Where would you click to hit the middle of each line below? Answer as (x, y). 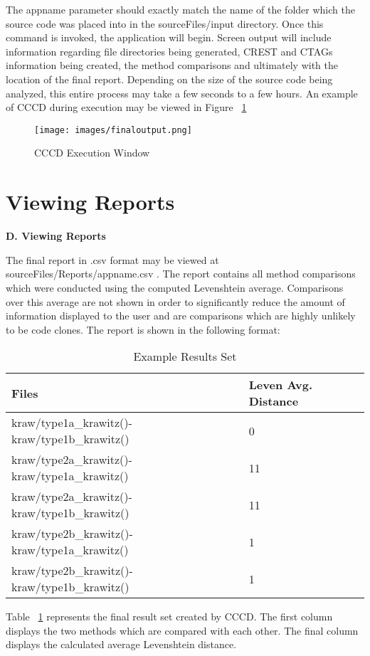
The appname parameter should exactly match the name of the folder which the (180, 9)
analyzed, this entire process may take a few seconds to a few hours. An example (182, 93)
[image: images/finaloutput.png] (113, 130)
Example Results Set (185, 356)
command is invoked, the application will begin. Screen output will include (169, 37)
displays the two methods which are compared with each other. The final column (182, 630)
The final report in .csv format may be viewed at (112, 259)
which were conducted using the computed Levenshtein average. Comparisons (175, 287)
